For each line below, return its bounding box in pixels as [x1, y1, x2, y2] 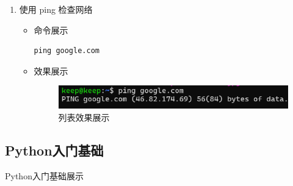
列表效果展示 [58, 110, 110, 123]
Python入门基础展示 [5, 169, 84, 182]
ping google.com [34, 46, 99, 55]
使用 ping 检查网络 [19, 3, 93, 15]
